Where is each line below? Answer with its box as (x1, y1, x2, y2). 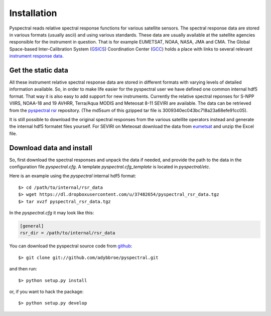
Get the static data (9, 66, 69, 75)
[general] (20, 223, 44, 229)
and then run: (9, 266, 37, 272)
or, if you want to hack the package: (9, 288, 84, 294)
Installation (9, 8, 57, 19)
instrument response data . (9, 53, 64, 59)
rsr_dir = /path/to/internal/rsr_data (20, 230, 115, 236)
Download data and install (9, 143, 92, 152)
